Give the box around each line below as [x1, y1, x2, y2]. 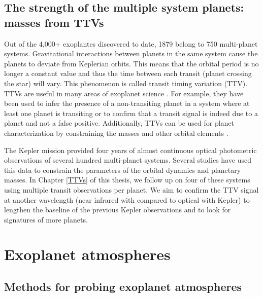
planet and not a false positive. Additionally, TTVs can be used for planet [4, 118, 235, 128]
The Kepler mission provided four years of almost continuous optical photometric [4, 144, 257, 155]
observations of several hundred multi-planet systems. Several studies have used [4, 155, 251, 165]
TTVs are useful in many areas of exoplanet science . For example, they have [4, 88, 244, 98]
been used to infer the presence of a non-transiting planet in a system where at [4, 98, 250, 108]
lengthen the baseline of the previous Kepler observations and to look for [4, 204, 231, 215]
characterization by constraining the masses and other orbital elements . [4, 127, 228, 138]
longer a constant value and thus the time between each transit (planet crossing [4, 68, 252, 79]
